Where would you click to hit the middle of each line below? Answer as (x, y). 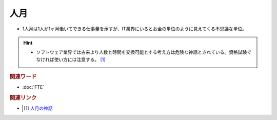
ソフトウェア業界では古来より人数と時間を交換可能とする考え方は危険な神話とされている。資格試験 (142, 52)
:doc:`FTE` (33, 87)
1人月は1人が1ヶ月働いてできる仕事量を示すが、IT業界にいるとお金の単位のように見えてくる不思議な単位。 (135, 29)
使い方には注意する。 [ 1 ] (80, 59)
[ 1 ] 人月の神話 (38, 108)
